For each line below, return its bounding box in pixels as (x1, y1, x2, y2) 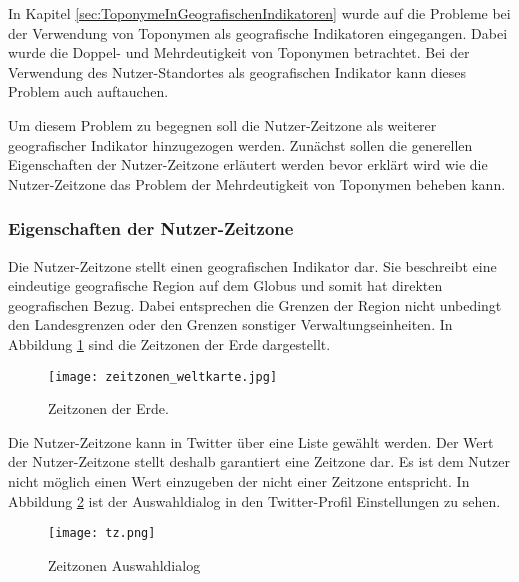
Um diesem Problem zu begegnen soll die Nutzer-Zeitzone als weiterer (8, 114, 437, 135)
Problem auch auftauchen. (8, 81, 169, 102)
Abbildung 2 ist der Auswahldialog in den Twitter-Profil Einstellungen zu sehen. (8, 490, 501, 511)
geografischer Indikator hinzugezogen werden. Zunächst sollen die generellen (8, 134, 473, 155)
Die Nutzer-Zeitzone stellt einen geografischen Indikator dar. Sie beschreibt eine (8, 255, 497, 276)
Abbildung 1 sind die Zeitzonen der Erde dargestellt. (8, 333, 331, 354)
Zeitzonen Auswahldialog (48, 554, 201, 575)
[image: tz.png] (48, 526, 156, 541)
